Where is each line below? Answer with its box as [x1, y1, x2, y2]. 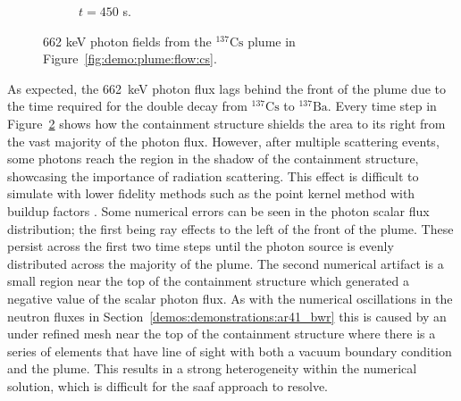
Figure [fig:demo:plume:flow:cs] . [43, 49, 217, 68]
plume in [247, 31, 296, 50]
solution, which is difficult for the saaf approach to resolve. [7, 376, 329, 395]
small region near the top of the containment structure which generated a [7, 272, 409, 290]
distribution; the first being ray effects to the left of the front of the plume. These [7, 219, 454, 238]
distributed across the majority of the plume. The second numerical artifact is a [7, 254, 444, 272]
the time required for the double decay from [7, 96, 247, 115]
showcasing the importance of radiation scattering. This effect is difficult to [7, 166, 419, 185]
